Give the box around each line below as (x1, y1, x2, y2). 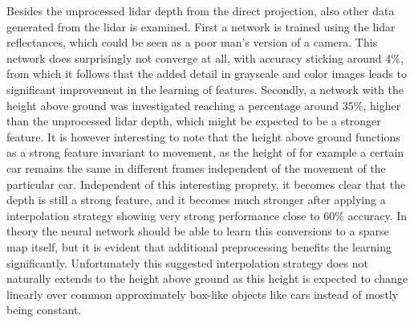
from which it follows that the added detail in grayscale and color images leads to (6, 65, 407, 82)
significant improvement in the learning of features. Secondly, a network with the (6, 80, 404, 97)
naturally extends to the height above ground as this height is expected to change (6, 270, 408, 287)
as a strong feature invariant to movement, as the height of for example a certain (6, 144, 404, 161)
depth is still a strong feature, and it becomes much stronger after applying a (6, 191, 386, 208)
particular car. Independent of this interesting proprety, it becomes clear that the (6, 175, 406, 192)
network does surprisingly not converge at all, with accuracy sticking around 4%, (6, 49, 404, 66)
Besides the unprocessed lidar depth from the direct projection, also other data (6, 2, 395, 18)
